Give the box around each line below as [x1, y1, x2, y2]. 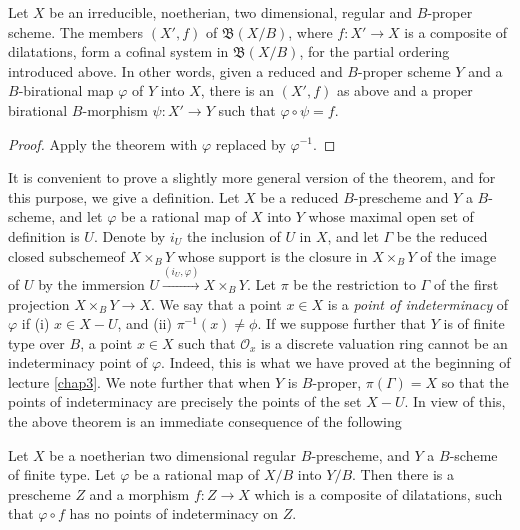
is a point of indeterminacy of [327, 293, 509, 314]
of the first [433, 273, 499, 294]
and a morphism [89, 483, 190, 504]
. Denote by [93, 225, 166, 246]
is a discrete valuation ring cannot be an [261, 332, 508, 353]
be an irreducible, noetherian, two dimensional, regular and [49, 2, 413, 22]
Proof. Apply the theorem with [8, 133, 198, 154]
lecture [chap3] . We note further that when [8, 371, 271, 392]
